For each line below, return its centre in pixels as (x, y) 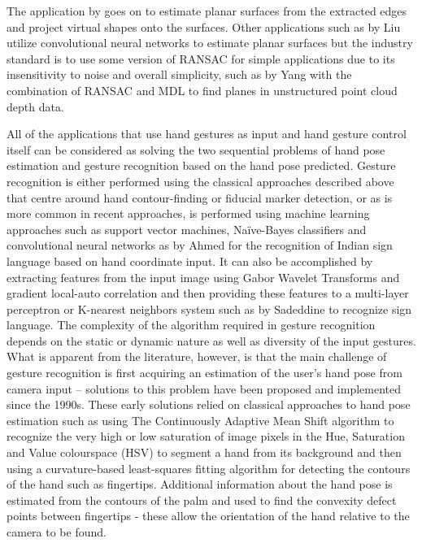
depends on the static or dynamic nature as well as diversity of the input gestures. (211, 340)
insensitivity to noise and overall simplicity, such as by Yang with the (179, 74)
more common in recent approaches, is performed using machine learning (188, 213)
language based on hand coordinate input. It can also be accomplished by (190, 261)
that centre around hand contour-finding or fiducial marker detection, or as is (200, 197)
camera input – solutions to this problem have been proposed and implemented (204, 388)
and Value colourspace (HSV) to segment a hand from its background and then (204, 452)
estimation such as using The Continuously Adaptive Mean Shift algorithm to (200, 420)
